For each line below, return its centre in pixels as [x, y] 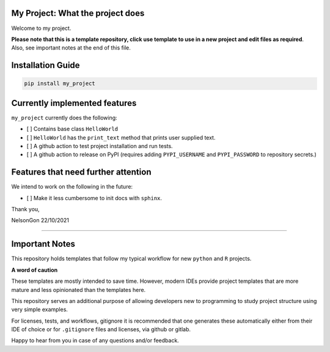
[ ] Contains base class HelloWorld [72, 129]
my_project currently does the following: [64, 118]
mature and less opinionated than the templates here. [79, 290]
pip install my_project [60, 84]
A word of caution [35, 270]
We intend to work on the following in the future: [72, 187]
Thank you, [25, 209]
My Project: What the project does [78, 13]
